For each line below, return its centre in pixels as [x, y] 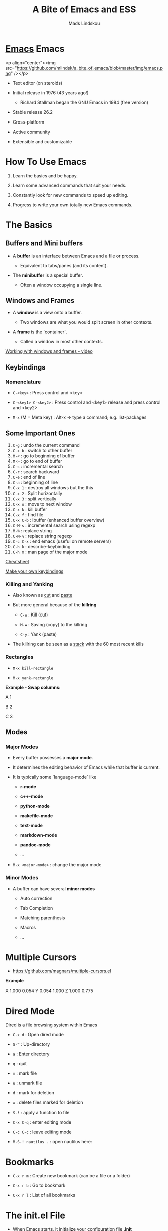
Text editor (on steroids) [38, 83]
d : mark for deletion [33, 1093]
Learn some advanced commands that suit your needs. [70, 185]
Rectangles [20, 657]
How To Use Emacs [46, 161]
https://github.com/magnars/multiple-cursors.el [62, 971]
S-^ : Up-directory [31, 1044]
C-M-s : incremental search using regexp [54, 525]
